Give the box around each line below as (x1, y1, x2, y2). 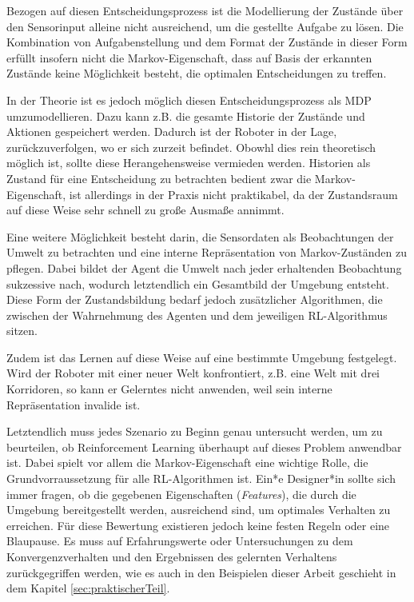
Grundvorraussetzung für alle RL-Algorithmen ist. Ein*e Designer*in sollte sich (6, 470, 396, 487)
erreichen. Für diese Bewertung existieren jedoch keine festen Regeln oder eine (6, 516, 390, 533)
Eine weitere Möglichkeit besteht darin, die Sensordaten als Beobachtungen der (6, 228, 394, 245)
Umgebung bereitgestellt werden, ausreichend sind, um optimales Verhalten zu (6, 501, 391, 518)
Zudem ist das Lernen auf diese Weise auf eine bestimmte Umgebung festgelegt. (6, 349, 397, 365)
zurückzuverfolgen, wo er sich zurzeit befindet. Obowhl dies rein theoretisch (6, 138, 376, 155)
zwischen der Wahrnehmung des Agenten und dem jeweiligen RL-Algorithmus (6, 306, 388, 323)
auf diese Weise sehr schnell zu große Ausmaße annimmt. (6, 201, 285, 218)
